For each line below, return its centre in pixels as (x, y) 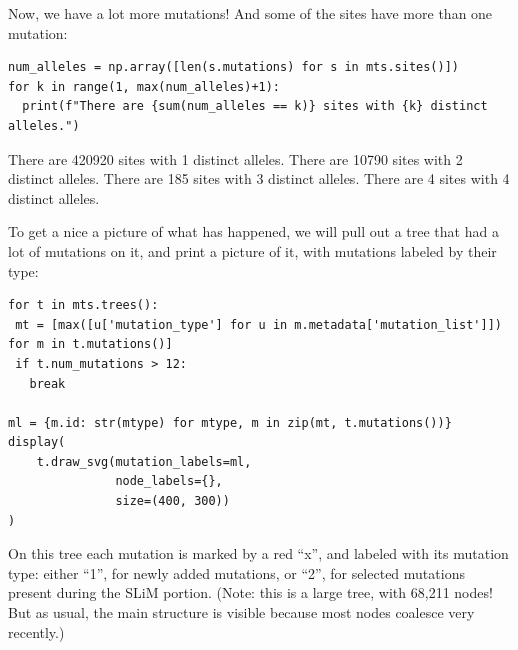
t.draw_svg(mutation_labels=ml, (144, 461)
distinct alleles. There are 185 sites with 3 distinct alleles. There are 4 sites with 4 (259, 178)
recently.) (36, 631)
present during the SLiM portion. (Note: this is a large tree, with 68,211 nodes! (250, 592)
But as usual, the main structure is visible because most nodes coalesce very (241, 612)
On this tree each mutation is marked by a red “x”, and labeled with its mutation (258, 553)
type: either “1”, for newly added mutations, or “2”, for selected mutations (236, 572)
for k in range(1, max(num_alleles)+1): (144, 86)
